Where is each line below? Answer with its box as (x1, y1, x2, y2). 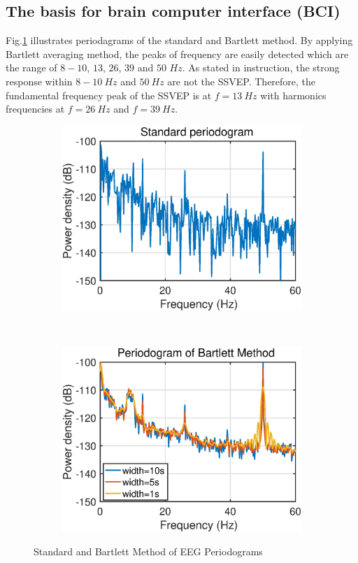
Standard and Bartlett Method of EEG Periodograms (34, 543, 263, 558)
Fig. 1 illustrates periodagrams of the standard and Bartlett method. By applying (6, 33, 353, 48)
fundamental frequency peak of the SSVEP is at (6, 87, 212, 102)
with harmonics (260, 87, 327, 102)
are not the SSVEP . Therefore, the (167, 73, 316, 88)
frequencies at (6, 101, 65, 116)
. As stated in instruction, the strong (182, 60, 340, 75)
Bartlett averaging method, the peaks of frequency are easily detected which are (6, 46, 349, 61)
